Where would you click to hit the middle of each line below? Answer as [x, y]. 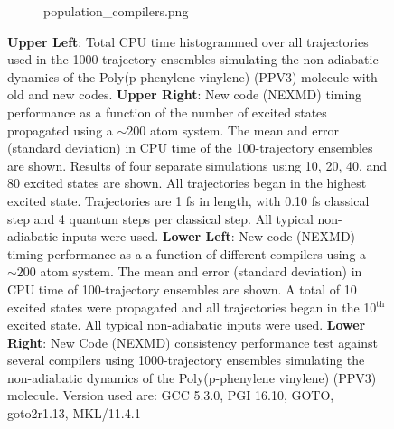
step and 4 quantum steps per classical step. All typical [160, 218]
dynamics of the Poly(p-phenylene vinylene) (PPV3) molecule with [192, 76]
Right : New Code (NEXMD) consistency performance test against [192, 342]
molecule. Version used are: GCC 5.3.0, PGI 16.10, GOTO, [171, 395]
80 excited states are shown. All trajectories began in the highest [187, 183]
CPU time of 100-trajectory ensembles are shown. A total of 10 [182, 289]
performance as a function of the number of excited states [167, 112]
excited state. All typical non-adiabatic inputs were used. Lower [187, 325]
